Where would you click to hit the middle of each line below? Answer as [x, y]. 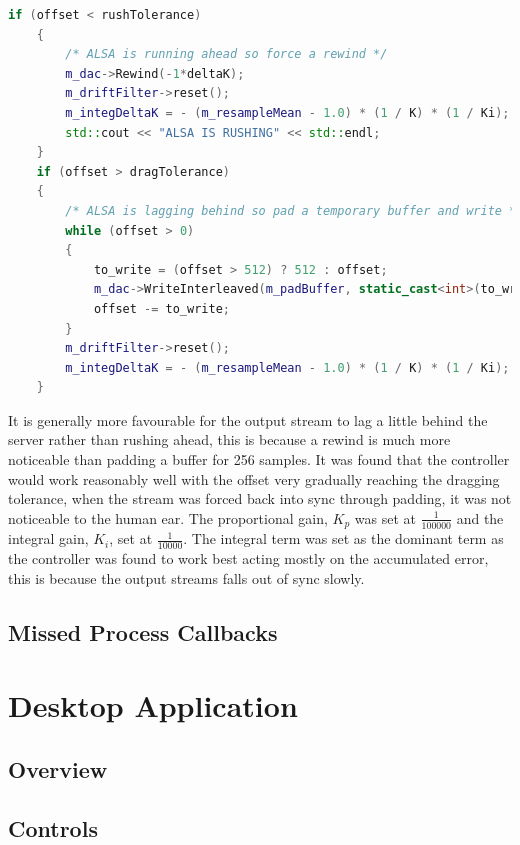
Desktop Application [153, 705]
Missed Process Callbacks [143, 631]
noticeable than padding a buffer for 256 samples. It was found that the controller [259, 459]
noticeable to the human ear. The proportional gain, [168, 517]
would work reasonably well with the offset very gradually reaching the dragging [254, 478]
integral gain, [48, 538]
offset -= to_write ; [161, 308]
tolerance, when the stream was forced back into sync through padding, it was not [260, 498]
